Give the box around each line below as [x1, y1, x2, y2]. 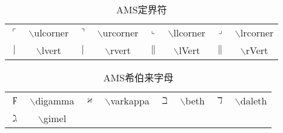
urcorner [102, 26, 139, 39]
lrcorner [240, 26, 274, 39]
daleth [240, 94, 267, 107]
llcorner [173, 26, 205, 39]
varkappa [110, 94, 150, 107]
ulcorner [34, 26, 69, 39]
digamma [35, 94, 75, 107]
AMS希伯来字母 [103, 70, 173, 84]
